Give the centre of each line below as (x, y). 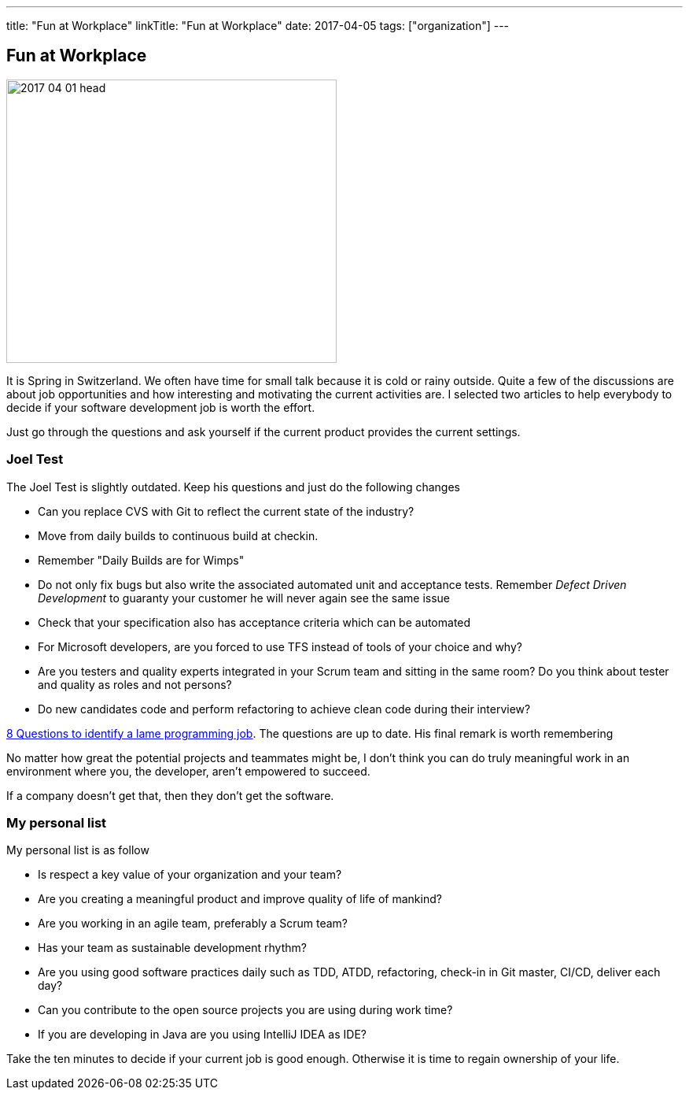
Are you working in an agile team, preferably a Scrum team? (193, 924)
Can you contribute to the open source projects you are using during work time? (245, 1010)
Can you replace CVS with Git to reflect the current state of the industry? (226, 511)
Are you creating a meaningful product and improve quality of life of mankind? (240, 899)
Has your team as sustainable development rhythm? (172, 948)
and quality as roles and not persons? (135, 684)
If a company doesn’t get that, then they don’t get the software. (170, 795)
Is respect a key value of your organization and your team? (190, 875)
